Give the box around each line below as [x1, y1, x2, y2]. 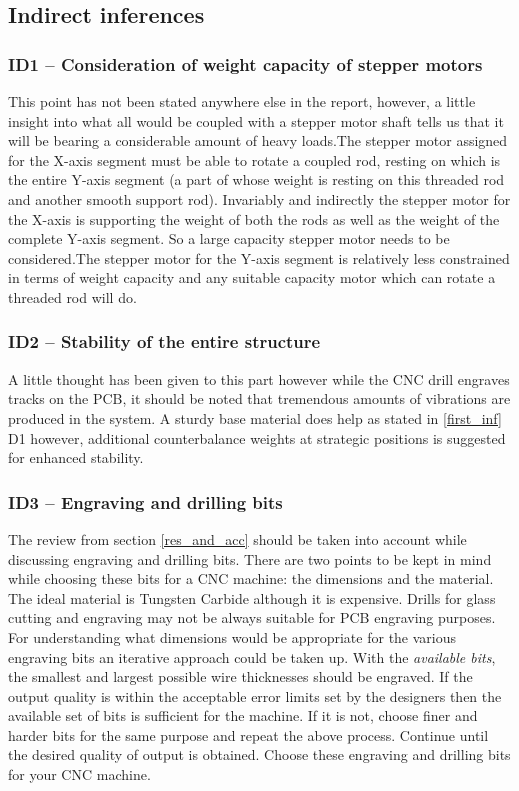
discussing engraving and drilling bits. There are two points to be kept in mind [8, 548, 492, 569]
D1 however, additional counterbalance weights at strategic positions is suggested [8, 427, 506, 448]
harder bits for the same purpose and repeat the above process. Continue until [8, 724, 489, 745]
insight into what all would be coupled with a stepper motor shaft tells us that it [8, 110, 504, 131]
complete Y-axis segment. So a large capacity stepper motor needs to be [8, 228, 450, 249]
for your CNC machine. [8, 764, 151, 785]
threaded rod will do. [8, 286, 137, 307]
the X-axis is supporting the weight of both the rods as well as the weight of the [8, 208, 500, 229]
